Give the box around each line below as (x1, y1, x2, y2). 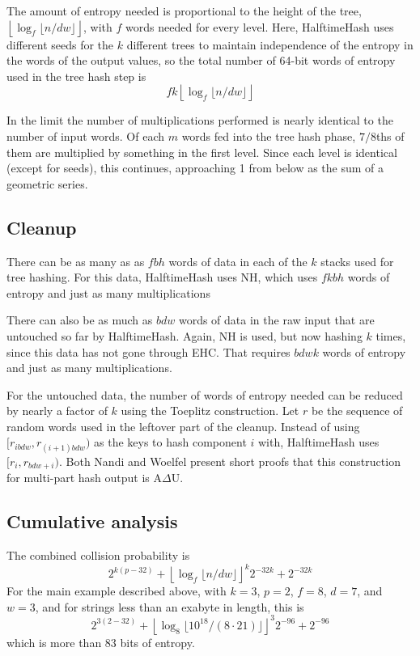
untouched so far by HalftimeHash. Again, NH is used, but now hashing (6, 327, 363, 344)
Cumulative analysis (6, 509, 178, 534)
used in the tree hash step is (6, 67, 146, 84)
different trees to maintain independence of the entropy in (126, 36, 414, 53)
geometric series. (6, 175, 88, 192)
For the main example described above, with (6, 582, 227, 599)
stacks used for (320, 252, 394, 269)
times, (375, 327, 406, 344)
